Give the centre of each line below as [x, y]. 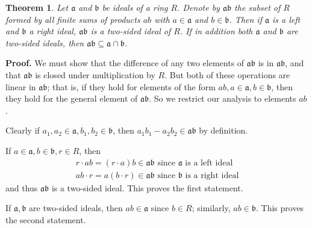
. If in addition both [216, 31]
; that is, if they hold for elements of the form [131, 86]
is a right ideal [212, 175]
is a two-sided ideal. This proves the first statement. [147, 187]
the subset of [257, 7]
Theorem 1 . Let [37, 7]
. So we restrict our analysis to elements [223, 98]
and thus [22, 187]
